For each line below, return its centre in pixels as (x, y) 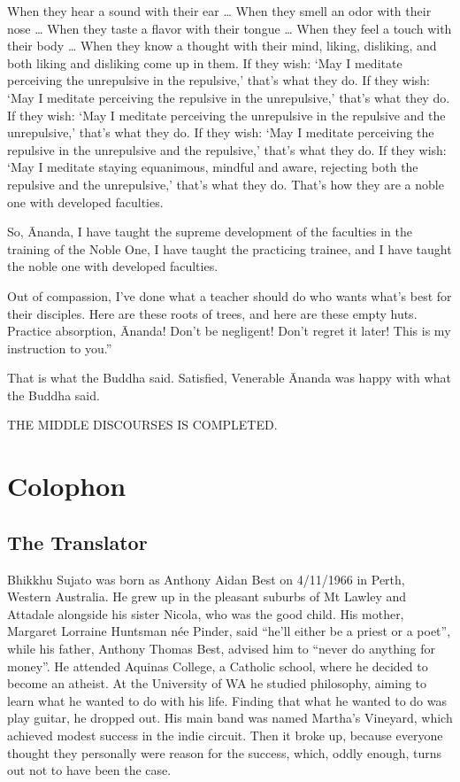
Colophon (67, 486)
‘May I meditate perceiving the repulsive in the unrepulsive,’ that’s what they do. (229, 97)
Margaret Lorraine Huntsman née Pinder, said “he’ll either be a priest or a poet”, (229, 631)
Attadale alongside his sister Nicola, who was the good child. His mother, (206, 613)
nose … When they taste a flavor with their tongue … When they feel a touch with (230, 28)
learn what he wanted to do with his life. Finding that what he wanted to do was (227, 700)
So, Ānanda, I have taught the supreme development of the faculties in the (210, 232)
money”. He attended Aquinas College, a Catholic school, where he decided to (218, 666)
